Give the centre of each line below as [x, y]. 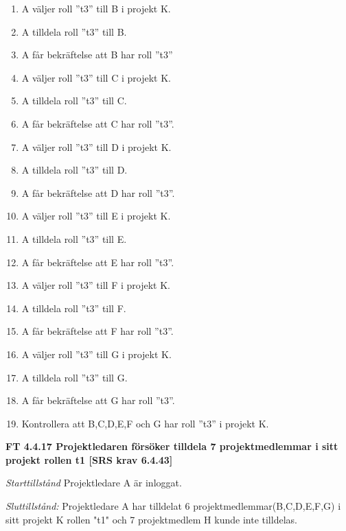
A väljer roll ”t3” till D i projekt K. [96, 146]
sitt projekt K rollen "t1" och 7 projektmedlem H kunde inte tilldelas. [151, 519]
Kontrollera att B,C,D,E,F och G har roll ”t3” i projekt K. [145, 423]
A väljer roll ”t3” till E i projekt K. [96, 216]
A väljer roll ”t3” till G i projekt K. [96, 354]
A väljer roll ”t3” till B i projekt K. [96, 8]
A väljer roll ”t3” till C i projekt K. [96, 77]
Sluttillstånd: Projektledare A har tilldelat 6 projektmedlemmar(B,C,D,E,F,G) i [173, 506]
